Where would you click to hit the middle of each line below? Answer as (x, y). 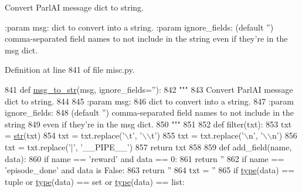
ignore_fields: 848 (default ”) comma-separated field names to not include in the (150, 112)
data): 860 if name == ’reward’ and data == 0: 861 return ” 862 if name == (145, 158)
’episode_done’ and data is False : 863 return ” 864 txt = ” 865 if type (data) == (150, 170)
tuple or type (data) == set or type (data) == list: (95, 181)
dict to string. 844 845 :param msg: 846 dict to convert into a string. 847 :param (149, 101)
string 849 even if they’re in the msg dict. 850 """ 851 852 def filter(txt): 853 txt (148, 124)
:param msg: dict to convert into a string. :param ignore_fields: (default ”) (139, 27)
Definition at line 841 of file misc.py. (70, 70)
